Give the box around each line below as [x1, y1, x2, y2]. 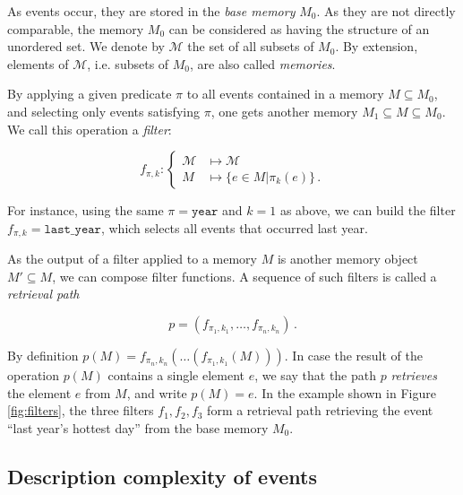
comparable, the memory [7, 19, 144, 38]
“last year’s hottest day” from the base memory [7, 418, 269, 437]
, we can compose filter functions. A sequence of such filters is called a [52, 266, 437, 285]
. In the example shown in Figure [253, 383, 436, 402]
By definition [7, 345, 79, 364]
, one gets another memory [210, 101, 358, 120]
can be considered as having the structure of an [168, 19, 430, 38]
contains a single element [107, 365, 245, 384]
